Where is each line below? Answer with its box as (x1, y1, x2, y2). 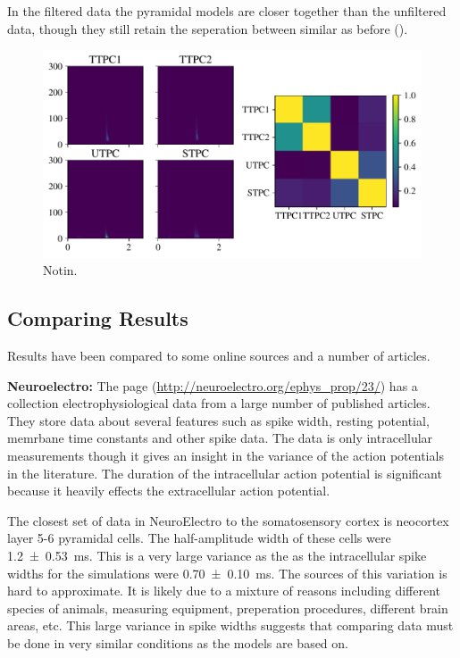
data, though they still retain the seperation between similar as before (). (7, 19, 408, 37)
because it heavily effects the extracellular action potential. (7, 481, 330, 500)
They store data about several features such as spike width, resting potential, (7, 411, 430, 429)
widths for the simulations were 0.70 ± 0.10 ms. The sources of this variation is (7, 563, 447, 582)
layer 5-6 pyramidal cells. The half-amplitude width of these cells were (7, 529, 391, 547)
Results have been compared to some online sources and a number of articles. (7, 346, 431, 364)
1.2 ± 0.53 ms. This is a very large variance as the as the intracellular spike (7, 546, 427, 564)
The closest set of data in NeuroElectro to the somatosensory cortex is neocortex (7, 511, 449, 529)
